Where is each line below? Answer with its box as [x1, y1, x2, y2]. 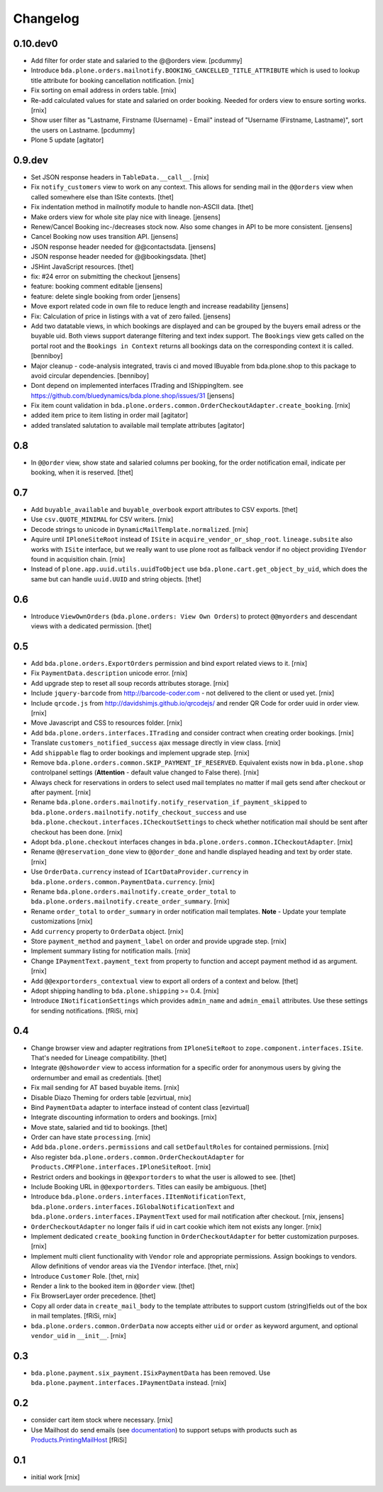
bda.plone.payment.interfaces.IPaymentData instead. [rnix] [30, 1379, 227, 1387]
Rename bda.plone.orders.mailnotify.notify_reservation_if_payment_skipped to [30, 798, 308, 806]
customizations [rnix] [30, 917, 93, 925]
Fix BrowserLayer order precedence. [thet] [30, 1291, 156, 1301]
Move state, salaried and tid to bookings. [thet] [30, 1123, 168, 1131]
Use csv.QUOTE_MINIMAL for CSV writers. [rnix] [30, 515, 174, 524]
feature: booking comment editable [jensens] [30, 282, 163, 291]
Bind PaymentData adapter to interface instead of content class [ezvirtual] [30, 1103, 250, 1111]
